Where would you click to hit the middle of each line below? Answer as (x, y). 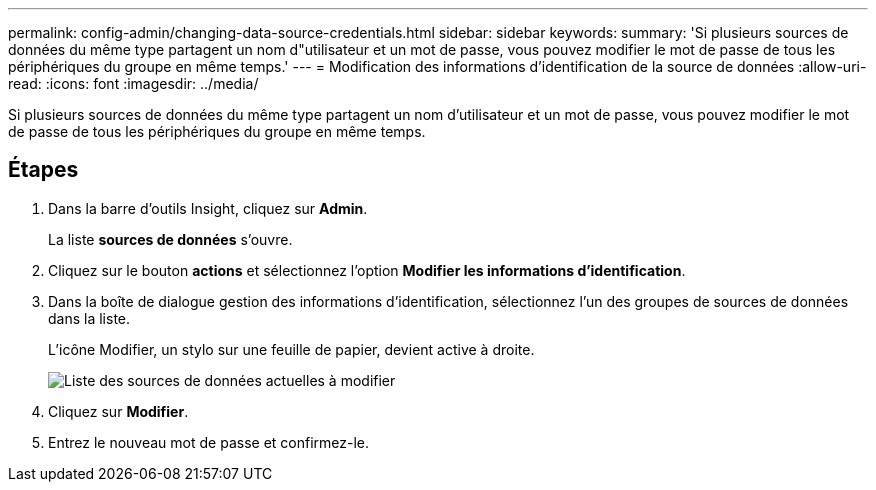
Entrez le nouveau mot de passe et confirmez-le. (209, 442)
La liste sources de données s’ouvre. (170, 239)
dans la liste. (89, 318)
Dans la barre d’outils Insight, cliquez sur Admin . (208, 208)
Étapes (43, 170)
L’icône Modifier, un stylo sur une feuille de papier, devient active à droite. (291, 349)
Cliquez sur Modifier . (118, 411)
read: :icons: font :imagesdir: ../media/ (133, 83)
